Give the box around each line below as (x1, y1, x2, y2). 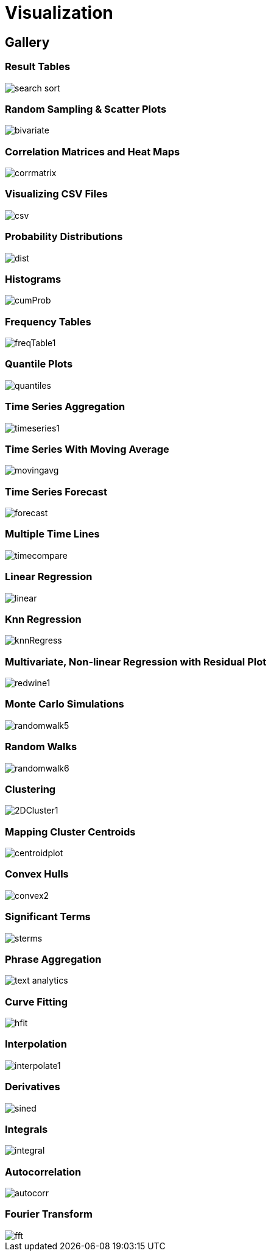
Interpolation (5, 1038, 68, 1051)
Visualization (5, 2, 113, 23)
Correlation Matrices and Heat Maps (5, 145, 180, 158)
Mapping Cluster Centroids (5, 825, 136, 838)
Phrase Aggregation (5, 953, 102, 965)
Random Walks (5, 740, 77, 753)
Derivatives (5, 1080, 60, 1093)
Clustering (5, 782, 56, 795)
